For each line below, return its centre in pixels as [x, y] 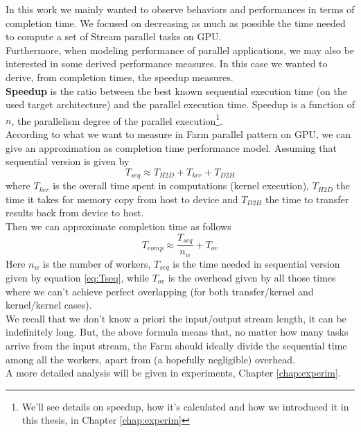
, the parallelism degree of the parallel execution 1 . [117, 119]
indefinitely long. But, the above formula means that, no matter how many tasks [177, 332]
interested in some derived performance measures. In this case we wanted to [167, 63]
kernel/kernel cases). [49, 305]
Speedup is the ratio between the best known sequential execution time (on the [176, 90]
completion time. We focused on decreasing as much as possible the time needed [176, 23]
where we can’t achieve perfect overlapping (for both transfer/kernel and [160, 291]
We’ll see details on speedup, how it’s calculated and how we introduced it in [185, 406]
